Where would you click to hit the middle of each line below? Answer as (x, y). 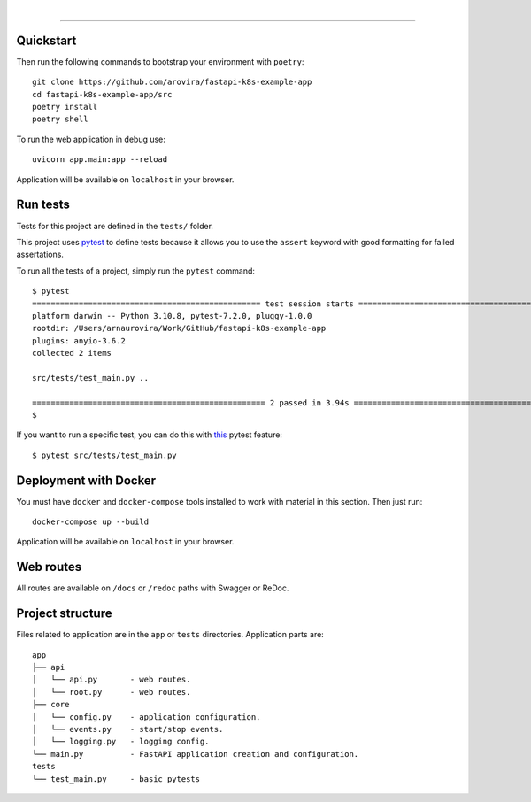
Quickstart (46, 40)
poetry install (65, 107)
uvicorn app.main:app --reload (100, 160)
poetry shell (60, 119)
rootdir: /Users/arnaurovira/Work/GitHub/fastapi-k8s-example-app (179, 328)
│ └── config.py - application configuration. (146, 717)
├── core (51, 705)
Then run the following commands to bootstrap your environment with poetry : (160, 61)
